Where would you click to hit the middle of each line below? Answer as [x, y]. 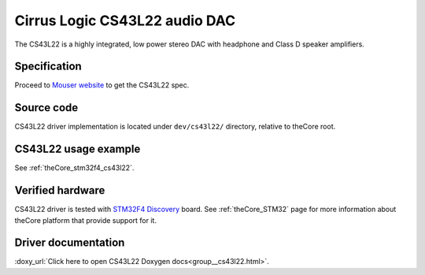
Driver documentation [70, 243]
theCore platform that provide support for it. [86, 220]
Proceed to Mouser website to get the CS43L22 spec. [102, 85]
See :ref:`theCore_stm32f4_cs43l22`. [74, 168]
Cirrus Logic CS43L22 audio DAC [125, 20]
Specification [48, 67]
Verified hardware [60, 190]
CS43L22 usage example [78, 149]
